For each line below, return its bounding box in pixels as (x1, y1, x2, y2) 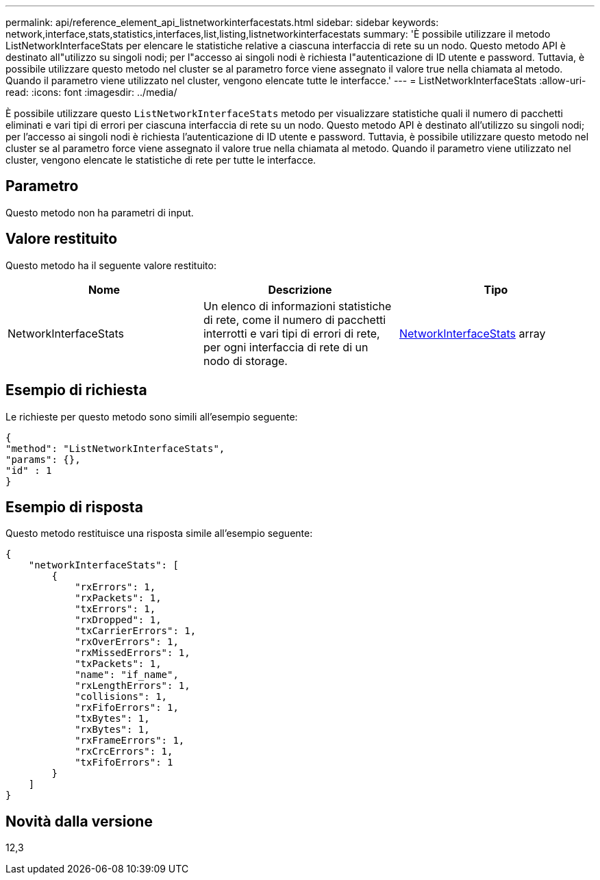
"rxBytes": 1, (75, 724, 150, 736)
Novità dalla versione (5, 812, 153, 830)
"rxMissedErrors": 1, (75, 647, 190, 659)
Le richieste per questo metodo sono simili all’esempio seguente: (5, 410, 298, 423)
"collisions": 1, (75, 691, 168, 703)
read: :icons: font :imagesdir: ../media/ (5, 86, 177, 98)
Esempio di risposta (5, 498, 143, 516)
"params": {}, (5, 453, 81, 465)
